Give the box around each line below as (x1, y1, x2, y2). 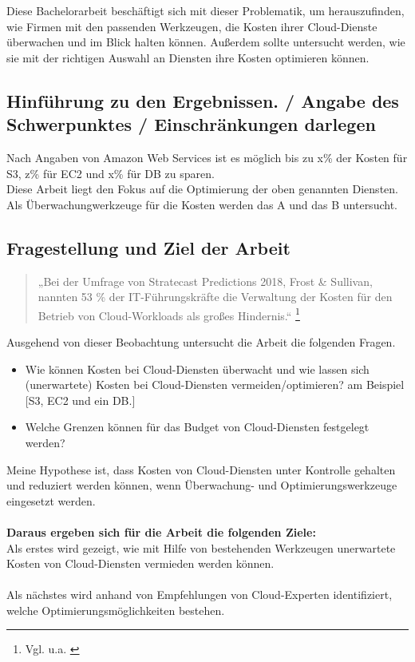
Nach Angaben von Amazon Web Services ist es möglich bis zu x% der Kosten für (6, 149, 408, 165)
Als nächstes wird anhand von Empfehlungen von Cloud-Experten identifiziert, (6, 586, 393, 603)
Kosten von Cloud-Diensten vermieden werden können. (6, 555, 275, 572)
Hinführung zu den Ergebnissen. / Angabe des (6, 88, 399, 113)
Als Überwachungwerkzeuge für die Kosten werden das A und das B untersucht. (6, 196, 397, 212)
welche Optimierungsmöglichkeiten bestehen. (6, 601, 225, 618)
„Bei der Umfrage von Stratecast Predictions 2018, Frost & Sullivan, (38, 272, 373, 289)
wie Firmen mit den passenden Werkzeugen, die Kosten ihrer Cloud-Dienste (6, 18, 377, 34)
